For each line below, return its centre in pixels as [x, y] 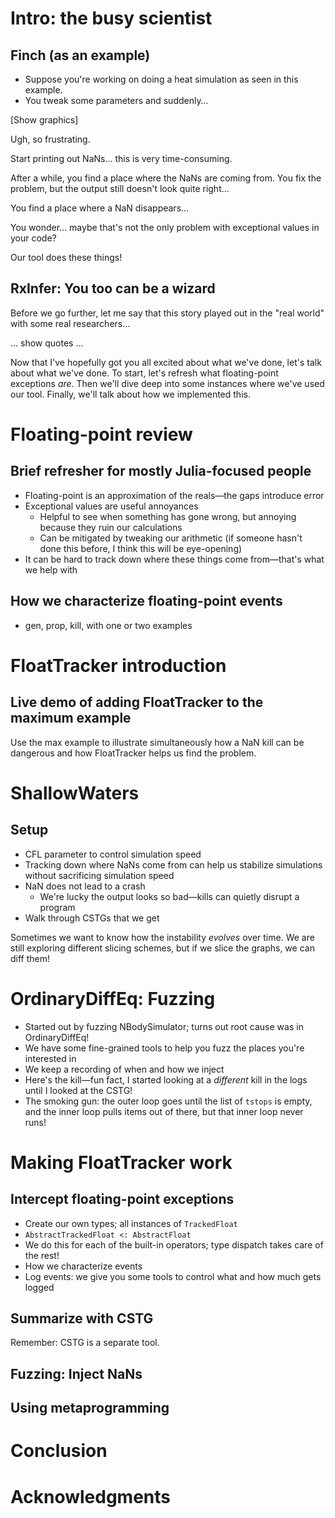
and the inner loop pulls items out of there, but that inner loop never [164, 1111]
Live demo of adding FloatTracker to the [137, 702]
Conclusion [59, 1451]
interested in [50, 1058]
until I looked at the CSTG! [78, 1090]
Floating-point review [101, 434]
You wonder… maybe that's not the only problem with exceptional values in [165, 227]
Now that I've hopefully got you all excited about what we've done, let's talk [166, 362]
